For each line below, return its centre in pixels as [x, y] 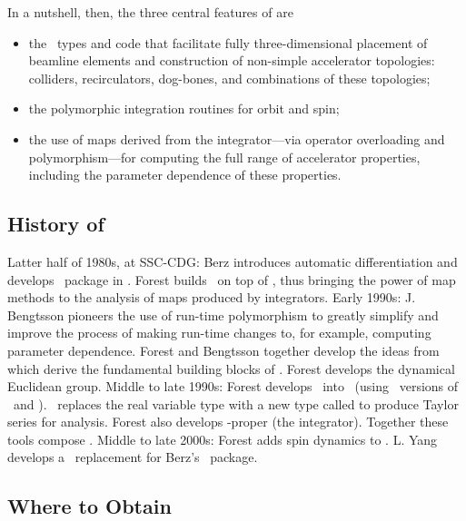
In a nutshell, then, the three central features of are [150, 12]
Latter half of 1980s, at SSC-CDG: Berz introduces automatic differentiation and [233, 261]
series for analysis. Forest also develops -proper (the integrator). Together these [228, 422]
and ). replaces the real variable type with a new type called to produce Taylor [236, 403]
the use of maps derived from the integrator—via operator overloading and [237, 138]
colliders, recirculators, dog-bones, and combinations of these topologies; [229, 78]
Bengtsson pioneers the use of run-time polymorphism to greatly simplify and [223, 315]
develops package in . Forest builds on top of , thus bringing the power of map [232, 279]
